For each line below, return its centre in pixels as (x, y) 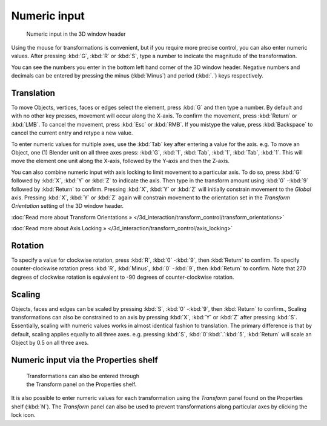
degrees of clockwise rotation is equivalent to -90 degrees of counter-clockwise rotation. (123, 277)
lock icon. (23, 415)
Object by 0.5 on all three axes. (50, 343)
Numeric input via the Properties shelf (85, 360)
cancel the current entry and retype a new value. (72, 133)
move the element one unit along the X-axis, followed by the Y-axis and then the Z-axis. (121, 161)
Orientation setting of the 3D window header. (68, 206)
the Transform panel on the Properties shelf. (81, 384)
